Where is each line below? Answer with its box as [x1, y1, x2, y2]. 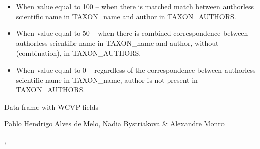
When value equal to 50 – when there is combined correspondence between [16, 28, 248, 38]
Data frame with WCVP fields [4, 101, 99, 112]
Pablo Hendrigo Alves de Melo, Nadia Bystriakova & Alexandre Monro [4, 118, 225, 129]
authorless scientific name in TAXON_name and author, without [16, 37, 219, 48]
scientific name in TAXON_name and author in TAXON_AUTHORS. [16, 11, 236, 21]
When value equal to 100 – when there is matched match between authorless [16, 1, 254, 11]
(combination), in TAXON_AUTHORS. [16, 47, 141, 58]
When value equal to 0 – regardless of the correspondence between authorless [16, 64, 256, 75]
